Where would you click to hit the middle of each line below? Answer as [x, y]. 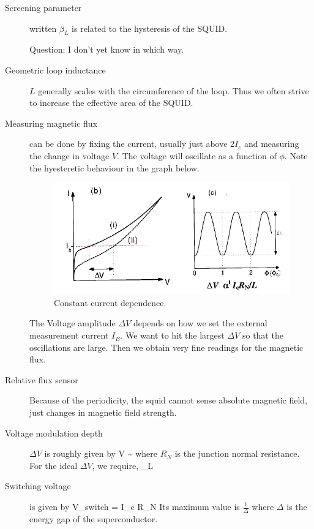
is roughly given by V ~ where [101, 453]
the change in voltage [69, 155]
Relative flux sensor [42, 379]
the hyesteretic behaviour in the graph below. [114, 167]
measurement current [69, 335]
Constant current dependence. [110, 302]
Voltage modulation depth [54, 433]
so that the [263, 335]
